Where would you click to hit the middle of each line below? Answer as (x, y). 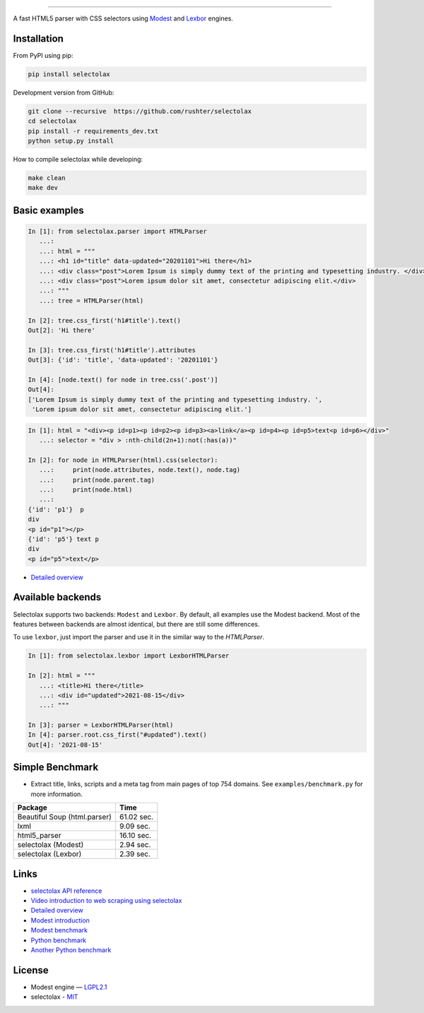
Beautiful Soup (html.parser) (65, 817)
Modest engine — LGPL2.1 (69, 987)
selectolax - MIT (54, 997)
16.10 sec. (135, 836)
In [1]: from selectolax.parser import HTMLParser (118, 231)
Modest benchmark (59, 930)
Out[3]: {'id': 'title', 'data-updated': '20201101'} (123, 360)
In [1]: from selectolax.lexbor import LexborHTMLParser (129, 656)
